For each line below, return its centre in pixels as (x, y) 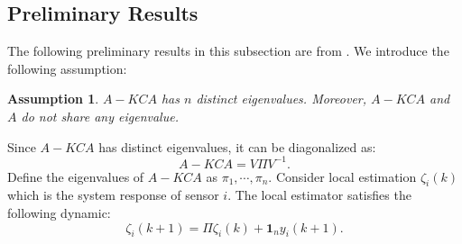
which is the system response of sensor (113, 195)
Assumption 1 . (53, 99)
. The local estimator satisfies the (319, 195)
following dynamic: (59, 213)
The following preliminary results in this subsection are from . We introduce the (228, 51)
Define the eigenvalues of (76, 176)
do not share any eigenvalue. (100, 116)
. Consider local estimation (342, 176)
